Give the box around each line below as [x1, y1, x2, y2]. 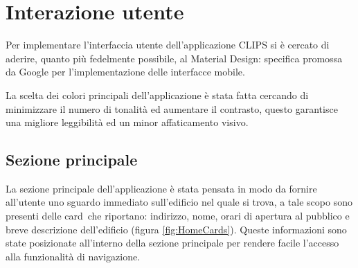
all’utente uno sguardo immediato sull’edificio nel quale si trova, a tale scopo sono [6, 195, 352, 209]
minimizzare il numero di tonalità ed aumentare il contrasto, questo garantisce [6, 101, 338, 116]
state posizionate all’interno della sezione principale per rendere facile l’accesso [6, 235, 339, 250]
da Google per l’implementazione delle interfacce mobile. [6, 64, 245, 79]
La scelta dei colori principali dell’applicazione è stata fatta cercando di [6, 87, 309, 102]
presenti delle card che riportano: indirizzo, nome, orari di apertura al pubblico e [6, 208, 350, 223]
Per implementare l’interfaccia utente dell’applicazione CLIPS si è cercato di [6, 37, 330, 52]
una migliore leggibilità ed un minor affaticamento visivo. [6, 115, 249, 129]
